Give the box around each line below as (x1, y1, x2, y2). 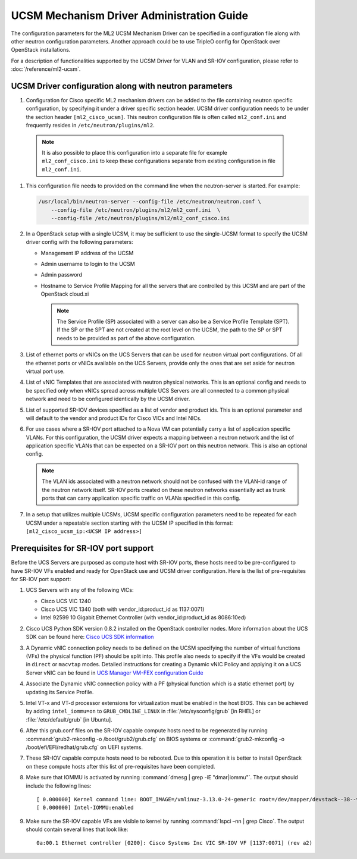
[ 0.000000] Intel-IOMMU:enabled (36, 804, 134, 811)
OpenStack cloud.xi (40, 290, 89, 297)
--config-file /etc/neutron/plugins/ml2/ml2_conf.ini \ (51, 206, 221, 214)
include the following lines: (26, 782, 92, 789)
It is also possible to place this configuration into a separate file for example (42, 149, 227, 156)
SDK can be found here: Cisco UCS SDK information (26, 634, 154, 641)
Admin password (40, 271, 83, 278)
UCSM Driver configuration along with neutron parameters (11, 81, 233, 91)
